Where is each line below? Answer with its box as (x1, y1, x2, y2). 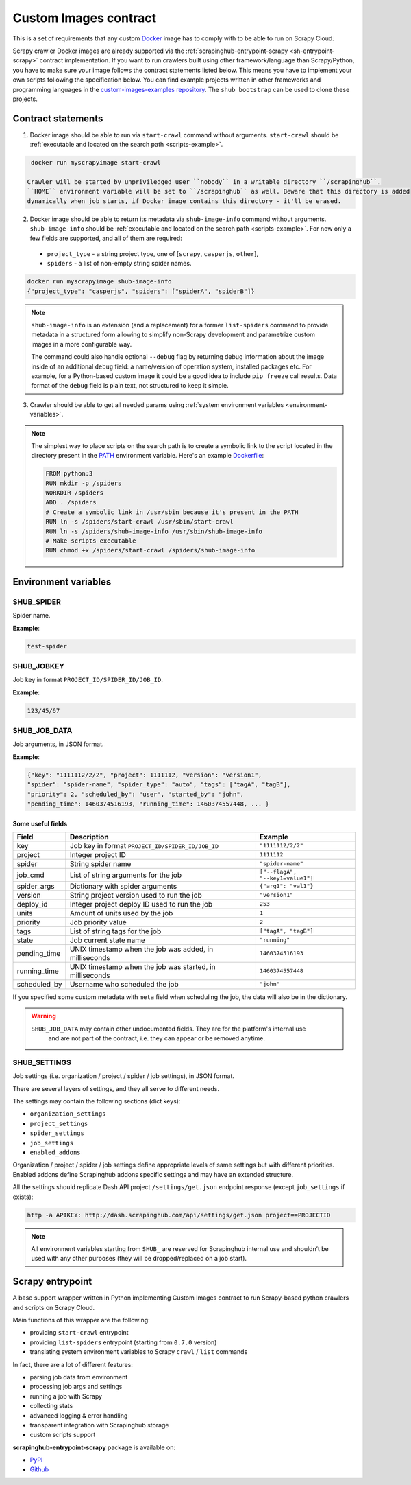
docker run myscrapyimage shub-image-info (27, 278, 172, 285)
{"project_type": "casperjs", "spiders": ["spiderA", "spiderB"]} (27, 287, 255, 295)
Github (29, 1465, 49, 1473)
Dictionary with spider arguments (69, 881, 177, 891)
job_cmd (16, 870, 45, 880)
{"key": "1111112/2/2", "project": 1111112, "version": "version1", (27, 771, 262, 779)
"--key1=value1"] (259, 874, 314, 882)
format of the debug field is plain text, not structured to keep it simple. (31, 382, 229, 390)
